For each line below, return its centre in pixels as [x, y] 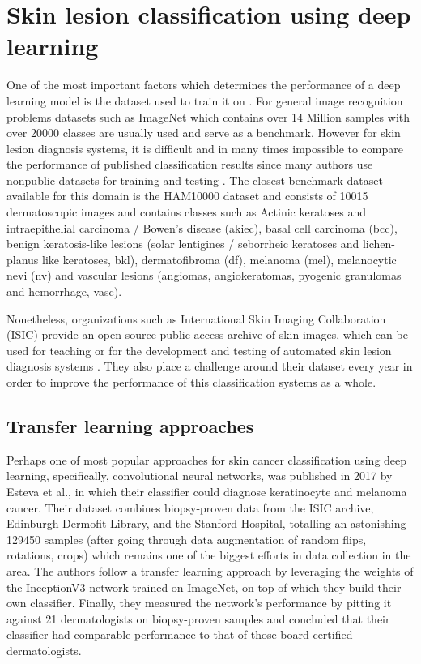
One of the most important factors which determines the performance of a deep [204, 85]
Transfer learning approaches [130, 425]
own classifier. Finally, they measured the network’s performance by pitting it [199, 603]
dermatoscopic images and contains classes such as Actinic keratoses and [187, 212]
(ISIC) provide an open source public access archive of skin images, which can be [207, 334]
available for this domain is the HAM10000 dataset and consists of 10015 [187, 196]
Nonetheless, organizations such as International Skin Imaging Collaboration [196, 318]
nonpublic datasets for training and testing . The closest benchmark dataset [195, 180]
